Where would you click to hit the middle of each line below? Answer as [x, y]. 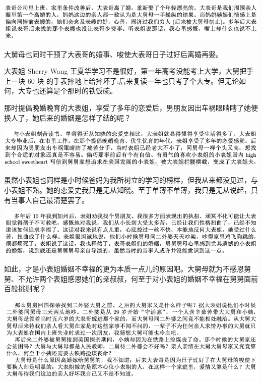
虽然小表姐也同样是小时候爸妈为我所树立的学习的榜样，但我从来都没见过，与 [131, 180]
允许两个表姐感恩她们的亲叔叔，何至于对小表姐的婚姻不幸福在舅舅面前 [141, 278]
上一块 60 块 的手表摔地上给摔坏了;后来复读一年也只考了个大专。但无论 [121, 80]
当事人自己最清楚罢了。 [50, 200]
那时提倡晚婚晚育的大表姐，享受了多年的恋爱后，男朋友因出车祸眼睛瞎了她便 [131, 107]
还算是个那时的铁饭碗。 [78, 91]
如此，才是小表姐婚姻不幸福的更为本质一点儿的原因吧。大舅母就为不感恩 [124, 269]
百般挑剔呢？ [25, 288]
